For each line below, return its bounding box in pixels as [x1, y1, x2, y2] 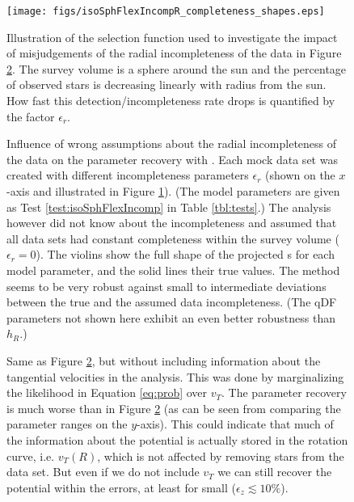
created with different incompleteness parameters [6, 167, 249, 184]
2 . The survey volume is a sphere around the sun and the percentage [6, 60, 347, 77]
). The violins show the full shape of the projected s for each [36, 246, 335, 263]
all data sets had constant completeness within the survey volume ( [6, 230, 339, 247]
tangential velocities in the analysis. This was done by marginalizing [6, 368, 344, 385]
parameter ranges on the [6, 416, 128, 432]
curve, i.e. [6, 447, 55, 464]
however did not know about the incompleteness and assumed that [6, 214, 337, 231]
